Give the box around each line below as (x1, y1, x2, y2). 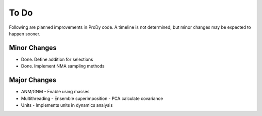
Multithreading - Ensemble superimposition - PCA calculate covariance (21, 95, 164, 101)
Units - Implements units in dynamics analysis (21, 102, 113, 108)
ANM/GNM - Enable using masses (21, 89, 90, 95)
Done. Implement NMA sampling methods (21, 63, 105, 69)
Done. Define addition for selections (21, 56, 93, 62)
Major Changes (9, 76, 57, 84)
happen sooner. (9, 31, 41, 36)
